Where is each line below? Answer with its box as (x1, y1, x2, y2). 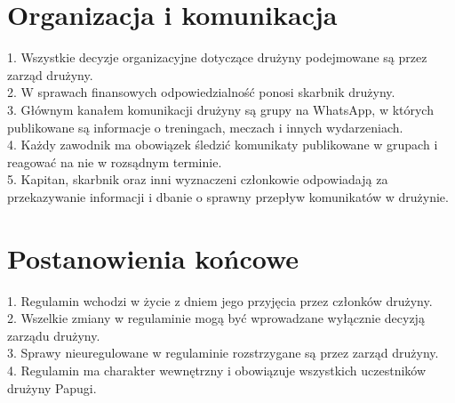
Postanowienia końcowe (7, 239, 299, 276)
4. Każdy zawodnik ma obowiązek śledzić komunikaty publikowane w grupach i (7, 135, 438, 154)
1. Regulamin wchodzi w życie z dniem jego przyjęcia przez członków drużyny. (7, 291, 433, 310)
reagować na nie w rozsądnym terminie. (7, 152, 222, 171)
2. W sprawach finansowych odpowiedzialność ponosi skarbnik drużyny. (7, 83, 395, 101)
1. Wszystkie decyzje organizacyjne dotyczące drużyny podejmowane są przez (7, 48, 427, 67)
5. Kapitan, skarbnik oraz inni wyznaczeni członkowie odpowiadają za (7, 170, 388, 189)
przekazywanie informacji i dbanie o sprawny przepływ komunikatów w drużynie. (7, 187, 449, 206)
